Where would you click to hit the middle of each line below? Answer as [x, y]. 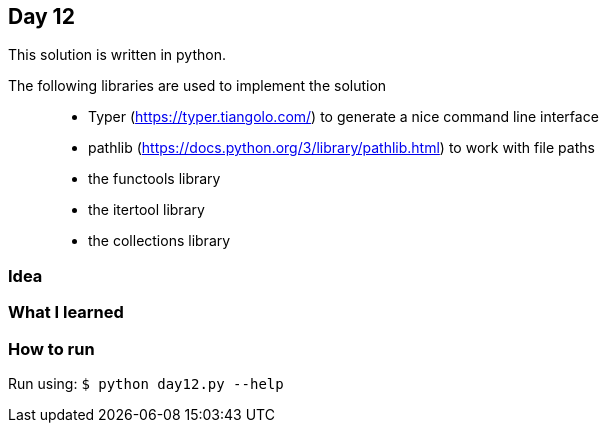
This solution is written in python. [117, 55]
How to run [51, 348]
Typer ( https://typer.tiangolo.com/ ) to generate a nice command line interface [343, 117]
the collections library [159, 241]
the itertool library [146, 210]
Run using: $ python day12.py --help [146, 383]
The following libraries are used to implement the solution [197, 86]
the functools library [154, 179]
